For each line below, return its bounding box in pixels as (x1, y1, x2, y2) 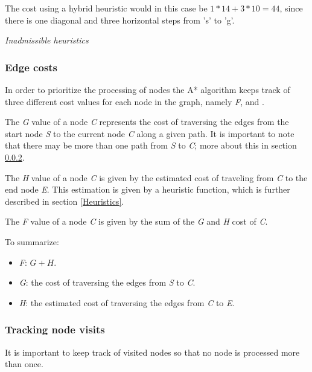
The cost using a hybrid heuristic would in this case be (5, 2, 208, 14)
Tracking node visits (5, 322, 105, 337)
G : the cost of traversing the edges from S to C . (19, 276, 196, 289)
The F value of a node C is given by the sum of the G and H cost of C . (5, 215, 268, 228)
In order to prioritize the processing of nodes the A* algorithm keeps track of (5, 83, 290, 95)
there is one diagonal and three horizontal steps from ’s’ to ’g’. (5, 13, 235, 26)
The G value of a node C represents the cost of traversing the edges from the (5, 115, 289, 128)
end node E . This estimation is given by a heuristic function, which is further (5, 183, 290, 196)
